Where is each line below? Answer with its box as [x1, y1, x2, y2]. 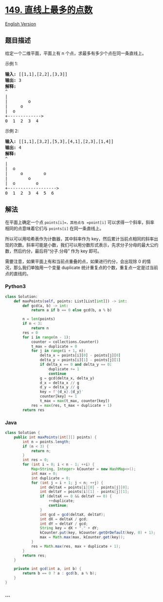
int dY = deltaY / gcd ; [39, 521, 89, 526]
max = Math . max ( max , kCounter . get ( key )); [39, 535, 125, 540]
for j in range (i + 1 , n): [31, 348, 86, 354]
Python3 [5, 283, 26, 290]
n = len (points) [22, 316, 55, 322]
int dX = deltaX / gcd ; [39, 516, 89, 521]
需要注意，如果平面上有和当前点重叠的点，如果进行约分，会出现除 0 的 [5, 258, 147, 264]
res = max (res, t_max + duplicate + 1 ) [31, 403, 112, 408]
